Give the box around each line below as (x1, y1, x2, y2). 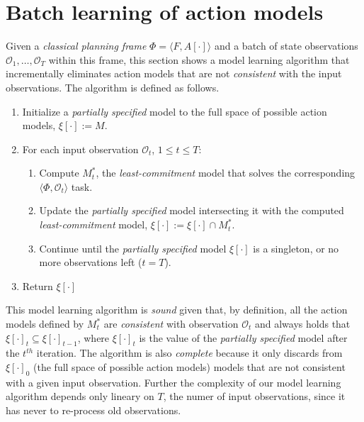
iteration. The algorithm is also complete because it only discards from (36, 345, 343, 360)
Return (22, 278, 53, 293)
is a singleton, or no (253, 240, 339, 255)
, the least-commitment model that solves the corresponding (96, 165, 356, 180)
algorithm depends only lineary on (6, 389, 154, 404)
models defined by (6, 316, 84, 331)
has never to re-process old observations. (6, 403, 181, 417)
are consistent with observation (103, 316, 239, 331)
